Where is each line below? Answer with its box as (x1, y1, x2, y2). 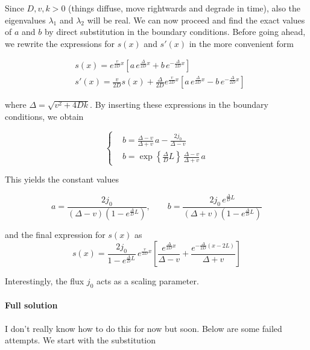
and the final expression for (5, 228, 106, 241)
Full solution (5, 299, 58, 311)
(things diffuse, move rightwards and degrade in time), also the (68, 2, 301, 14)
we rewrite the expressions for (5, 37, 115, 49)
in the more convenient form (189, 37, 294, 49)
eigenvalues (5, 13, 46, 26)
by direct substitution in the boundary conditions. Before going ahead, (44, 25, 306, 38)
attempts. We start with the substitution (5, 334, 156, 346)
